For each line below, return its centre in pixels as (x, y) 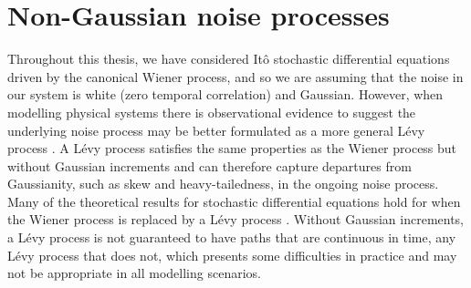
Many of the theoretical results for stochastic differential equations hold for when (234, 201)
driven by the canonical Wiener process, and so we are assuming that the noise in (235, 76)
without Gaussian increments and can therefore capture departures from (209, 165)
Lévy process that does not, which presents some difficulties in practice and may (232, 255)
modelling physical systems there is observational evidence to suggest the (212, 112)
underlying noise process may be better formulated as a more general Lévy (216, 130)
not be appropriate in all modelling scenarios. (134, 273)
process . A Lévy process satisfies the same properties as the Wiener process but (232, 148)
